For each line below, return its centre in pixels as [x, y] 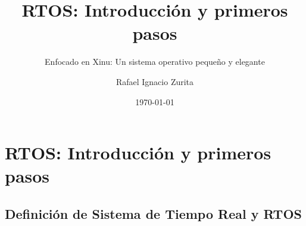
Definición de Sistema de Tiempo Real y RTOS [153, 213]
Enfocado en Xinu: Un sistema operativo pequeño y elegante [155, 62]
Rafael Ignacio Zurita [155, 81]
